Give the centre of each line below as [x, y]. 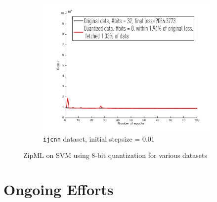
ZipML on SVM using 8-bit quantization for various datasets [115, 155]
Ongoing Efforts [59, 189]
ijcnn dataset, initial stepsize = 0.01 [99, 138]
